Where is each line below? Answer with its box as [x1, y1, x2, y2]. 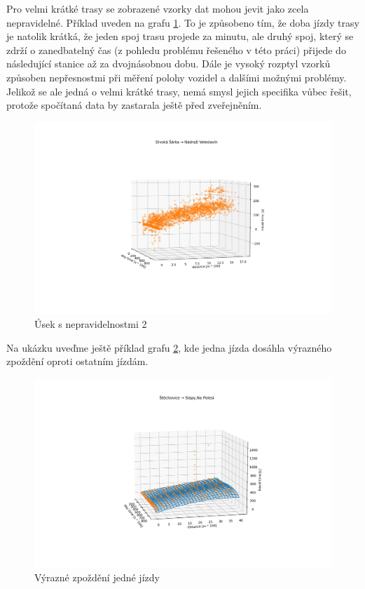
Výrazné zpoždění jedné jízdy [34, 569, 160, 584]
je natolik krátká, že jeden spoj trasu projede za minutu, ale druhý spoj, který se [6, 29, 354, 44]
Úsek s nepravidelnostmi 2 [34, 317, 147, 331]
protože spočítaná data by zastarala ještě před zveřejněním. [6, 98, 262, 112]
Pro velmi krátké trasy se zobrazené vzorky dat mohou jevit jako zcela [6, 1, 309, 15]
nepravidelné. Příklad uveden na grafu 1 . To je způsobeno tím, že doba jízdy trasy [6, 15, 359, 29]
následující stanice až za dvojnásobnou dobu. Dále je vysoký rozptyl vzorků [6, 56, 331, 71]
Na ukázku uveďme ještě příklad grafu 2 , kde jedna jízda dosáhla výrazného [6, 340, 332, 355]
